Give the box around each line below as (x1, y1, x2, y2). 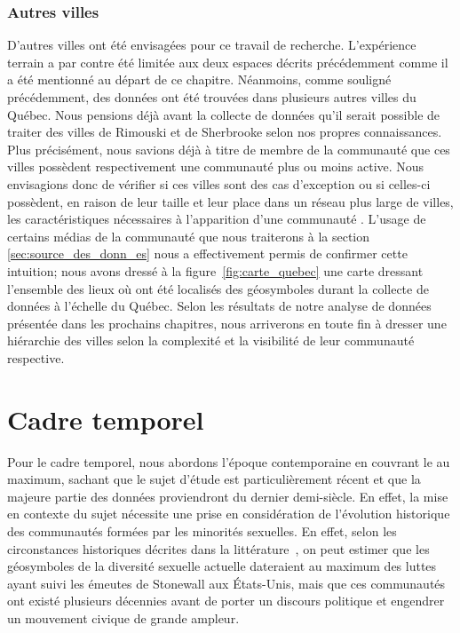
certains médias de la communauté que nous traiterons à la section (7, 226, 370, 245)
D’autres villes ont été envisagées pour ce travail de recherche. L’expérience (7, 36, 416, 54)
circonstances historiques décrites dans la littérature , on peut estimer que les (7, 539, 430, 558)
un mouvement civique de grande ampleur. (7, 608, 240, 627)
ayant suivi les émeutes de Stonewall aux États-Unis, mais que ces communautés (7, 574, 446, 592)
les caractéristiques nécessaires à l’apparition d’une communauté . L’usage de (7, 210, 426, 228)
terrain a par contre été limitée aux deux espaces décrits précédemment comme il (7, 52, 448, 71)
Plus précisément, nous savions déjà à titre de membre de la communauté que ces (7, 139, 450, 158)
